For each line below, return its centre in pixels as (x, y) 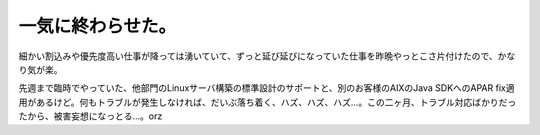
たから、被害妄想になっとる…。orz (90, 116)
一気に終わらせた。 (97, 26)
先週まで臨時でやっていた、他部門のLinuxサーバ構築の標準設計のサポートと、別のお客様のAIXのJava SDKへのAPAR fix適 (266, 88)
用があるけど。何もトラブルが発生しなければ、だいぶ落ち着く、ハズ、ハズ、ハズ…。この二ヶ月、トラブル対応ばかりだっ (267, 102)
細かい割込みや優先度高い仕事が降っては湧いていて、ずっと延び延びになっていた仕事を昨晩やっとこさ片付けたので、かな (267, 56)
